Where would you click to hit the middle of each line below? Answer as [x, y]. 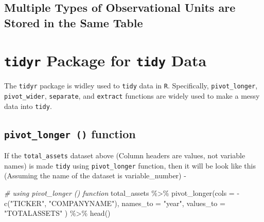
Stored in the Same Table [74, 22]
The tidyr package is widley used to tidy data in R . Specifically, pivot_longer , [131, 86]
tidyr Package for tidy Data [105, 60]
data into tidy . [28, 106]
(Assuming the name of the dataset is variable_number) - [95, 175]
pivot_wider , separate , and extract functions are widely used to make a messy [132, 96]
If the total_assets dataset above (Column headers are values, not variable [125, 155]
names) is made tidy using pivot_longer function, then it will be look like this [130, 165]
